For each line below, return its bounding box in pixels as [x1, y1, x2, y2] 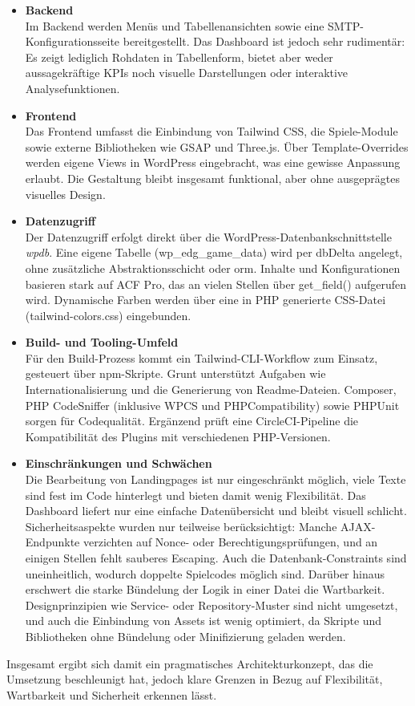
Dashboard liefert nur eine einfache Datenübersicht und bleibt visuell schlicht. [25, 502, 407, 519]
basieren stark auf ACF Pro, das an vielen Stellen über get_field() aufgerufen [25, 275, 407, 292]
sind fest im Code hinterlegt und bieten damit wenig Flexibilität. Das [25, 486, 366, 503]
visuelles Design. [25, 185, 106, 202]
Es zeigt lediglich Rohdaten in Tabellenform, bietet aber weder [25, 48, 333, 65]
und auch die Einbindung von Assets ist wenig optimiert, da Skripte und [25, 612, 382, 629]
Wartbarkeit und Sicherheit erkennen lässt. [6, 686, 217, 703]
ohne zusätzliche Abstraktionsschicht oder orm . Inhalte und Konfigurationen [25, 259, 401, 276]
